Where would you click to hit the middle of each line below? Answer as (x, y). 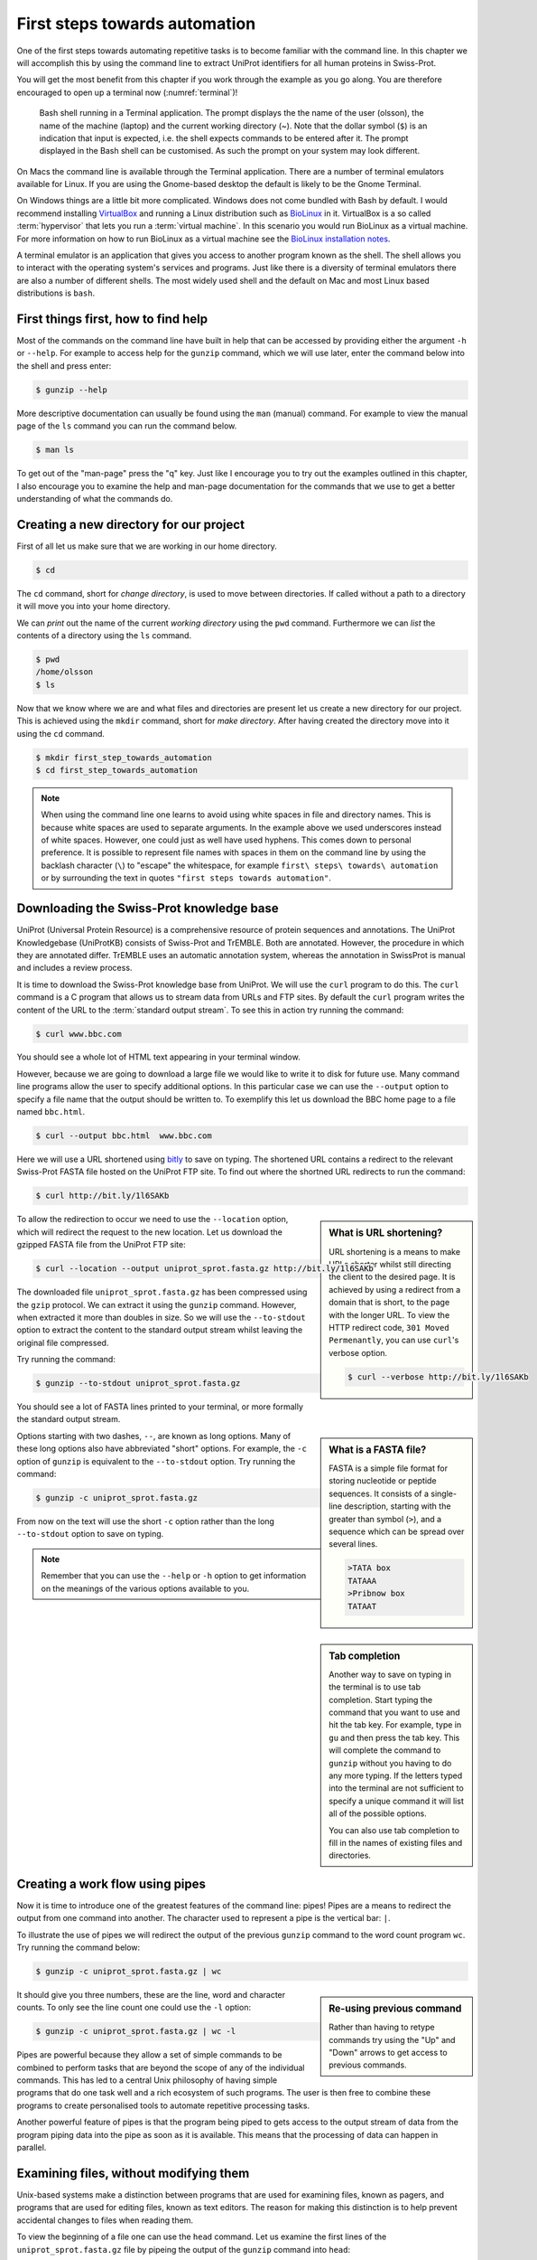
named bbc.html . (51, 1112)
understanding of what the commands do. (95, 498)
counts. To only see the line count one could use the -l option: (134, 2008)
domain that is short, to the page (389, 1303)
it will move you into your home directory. (93, 607)
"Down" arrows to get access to (388, 2052)
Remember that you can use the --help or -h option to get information (174, 1576)
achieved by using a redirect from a (394, 1289)
